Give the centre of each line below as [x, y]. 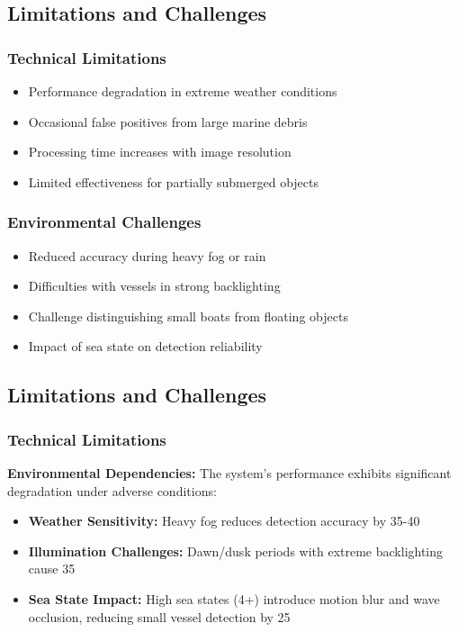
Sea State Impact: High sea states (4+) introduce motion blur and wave [234, 598]
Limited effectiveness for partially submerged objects [174, 181]
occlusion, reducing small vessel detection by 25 [159, 616]
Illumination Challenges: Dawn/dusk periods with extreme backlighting [236, 551]
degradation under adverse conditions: [112, 490]
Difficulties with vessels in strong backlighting [154, 286]
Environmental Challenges [104, 222]
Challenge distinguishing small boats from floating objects [188, 316]
